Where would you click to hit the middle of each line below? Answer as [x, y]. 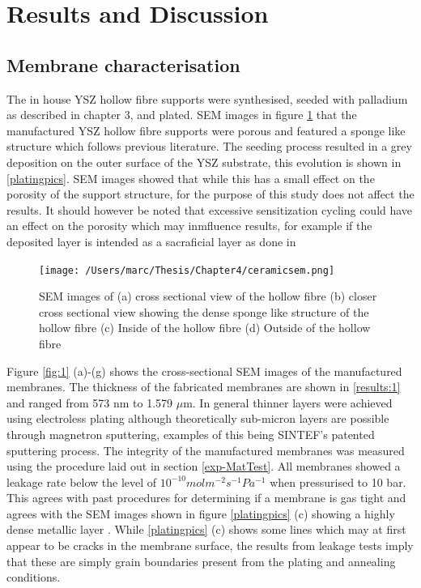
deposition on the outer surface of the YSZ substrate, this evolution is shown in [204, 162]
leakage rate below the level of [82, 481]
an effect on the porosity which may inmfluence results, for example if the [189, 226]
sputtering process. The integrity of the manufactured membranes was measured [206, 450]
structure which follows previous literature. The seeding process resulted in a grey [209, 146]
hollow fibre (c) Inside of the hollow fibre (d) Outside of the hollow [205, 328]
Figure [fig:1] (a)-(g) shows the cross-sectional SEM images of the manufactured [204, 371]
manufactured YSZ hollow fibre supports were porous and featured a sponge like [206, 130]
